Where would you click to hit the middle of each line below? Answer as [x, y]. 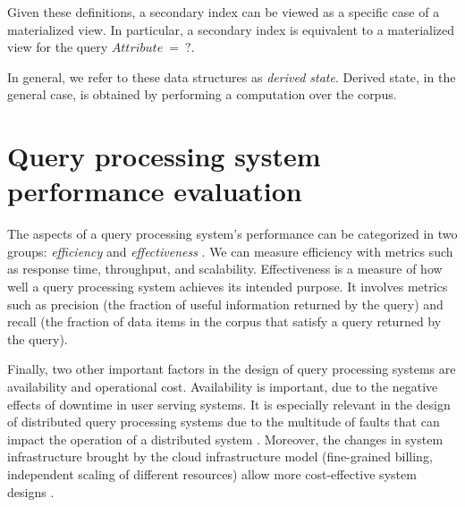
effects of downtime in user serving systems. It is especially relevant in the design [229, 404]
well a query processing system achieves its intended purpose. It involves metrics [228, 287]
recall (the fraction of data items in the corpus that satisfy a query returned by [224, 321]
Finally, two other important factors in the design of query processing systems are [232, 369]
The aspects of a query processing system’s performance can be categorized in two [232, 234]
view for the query [58, 47]
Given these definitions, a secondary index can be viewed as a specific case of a [224, 12]
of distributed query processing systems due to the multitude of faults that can [224, 422]
